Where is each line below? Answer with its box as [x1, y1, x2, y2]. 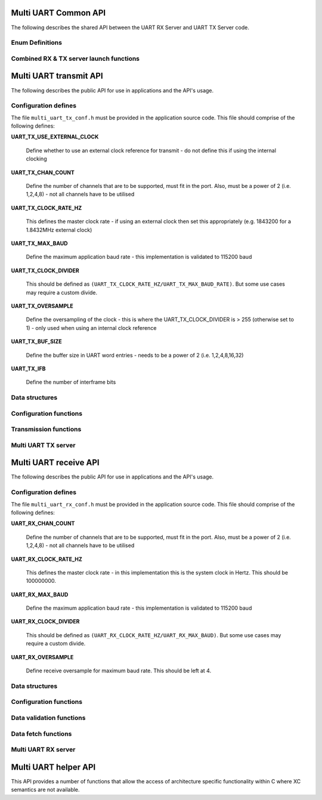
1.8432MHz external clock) [26, 226, 92, 233]
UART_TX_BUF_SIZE [11, 338, 62, 345]
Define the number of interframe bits [26, 379, 116, 386]
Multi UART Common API [11, 8, 106, 18]
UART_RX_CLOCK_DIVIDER [11, 618, 80, 625]
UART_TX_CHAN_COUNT [11, 169, 75, 176]
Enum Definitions [11, 39, 63, 47]
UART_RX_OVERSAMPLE [11, 653, 74, 660]
